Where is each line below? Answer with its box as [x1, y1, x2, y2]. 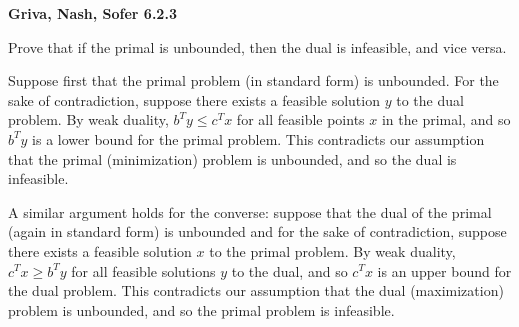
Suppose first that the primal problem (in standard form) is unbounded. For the [8, 70, 499, 91]
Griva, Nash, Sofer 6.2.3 [8, 3, 177, 23]
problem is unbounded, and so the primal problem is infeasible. [8, 299, 395, 320]
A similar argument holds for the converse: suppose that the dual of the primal [8, 201, 492, 222]
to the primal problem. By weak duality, [209, 240, 456, 261]
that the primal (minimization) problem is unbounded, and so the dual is [8, 148, 457, 169]
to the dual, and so [231, 260, 348, 281]
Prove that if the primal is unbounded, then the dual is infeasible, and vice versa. [8, 36, 507, 57]
